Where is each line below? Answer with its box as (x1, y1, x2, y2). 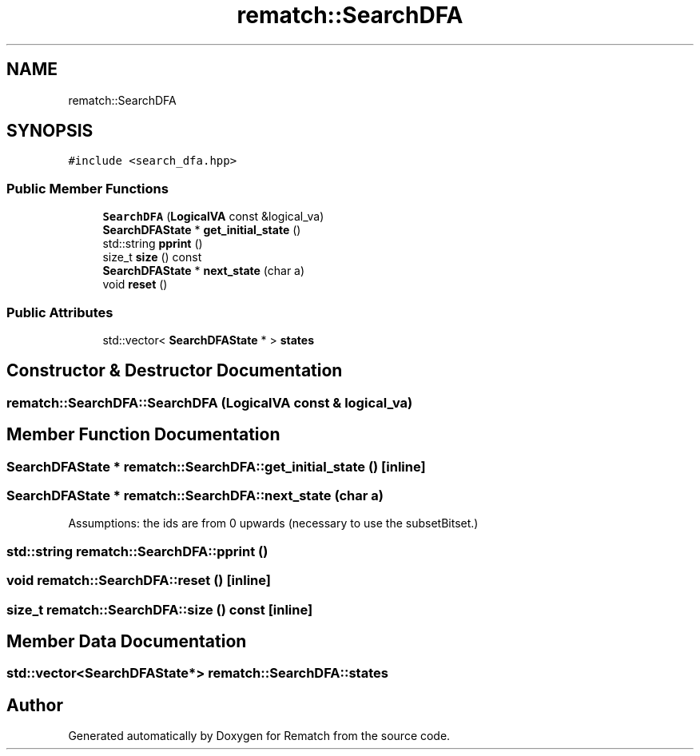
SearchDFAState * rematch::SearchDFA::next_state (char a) (6, 487, 384, 503)
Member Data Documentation (6, 631, 247, 651)
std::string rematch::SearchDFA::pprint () (6, 543, 268, 559)
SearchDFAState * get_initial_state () (102, 223, 301, 237)
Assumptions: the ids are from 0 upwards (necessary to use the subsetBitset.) (68, 516, 479, 531)
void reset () (102, 277, 168, 292)
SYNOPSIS (6, 121, 93, 141)
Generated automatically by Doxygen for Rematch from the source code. (68, 729, 451, 743)
